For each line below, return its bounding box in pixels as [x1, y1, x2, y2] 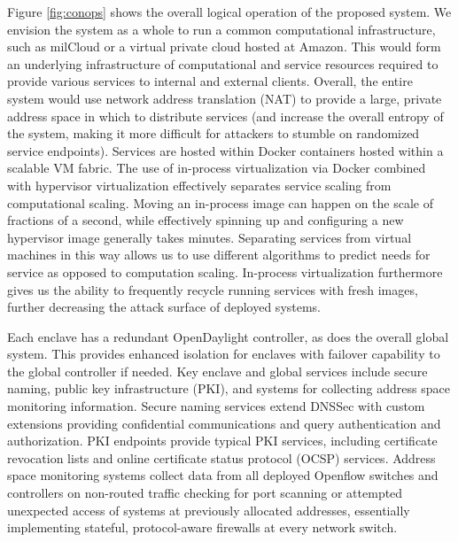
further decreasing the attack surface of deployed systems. [7, 298, 322, 316]
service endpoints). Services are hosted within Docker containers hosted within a [7, 141, 444, 159]
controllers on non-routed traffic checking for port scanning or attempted [7, 484, 403, 502]
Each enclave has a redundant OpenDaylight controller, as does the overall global [7, 327, 449, 345]
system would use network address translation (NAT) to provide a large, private [7, 89, 442, 107]
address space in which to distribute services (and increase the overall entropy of [7, 106, 444, 125]
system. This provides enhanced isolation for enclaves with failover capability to [7, 345, 440, 363]
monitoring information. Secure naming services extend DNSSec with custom [7, 397, 425, 415]
